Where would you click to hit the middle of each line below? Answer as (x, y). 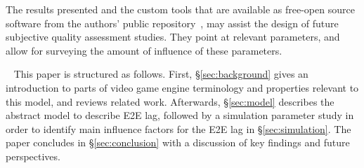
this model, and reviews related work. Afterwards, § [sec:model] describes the (170, 101)
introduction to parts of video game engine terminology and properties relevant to (182, 87)
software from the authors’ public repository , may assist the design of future (172, 23)
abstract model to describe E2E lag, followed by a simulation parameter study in (180, 115)
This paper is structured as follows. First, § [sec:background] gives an (161, 74)
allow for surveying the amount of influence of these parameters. (144, 50)
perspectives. (33, 156)
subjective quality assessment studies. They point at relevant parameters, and (173, 37)
